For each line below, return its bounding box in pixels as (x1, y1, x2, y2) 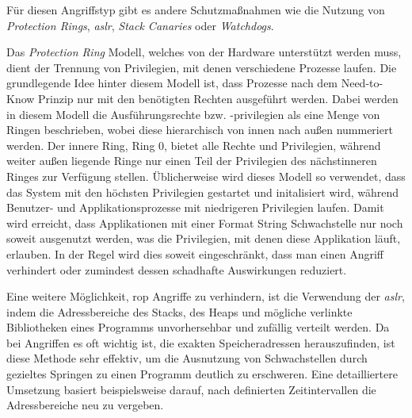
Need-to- (341, 75, 383, 91)
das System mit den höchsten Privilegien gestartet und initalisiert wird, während (6, 183, 399, 200)
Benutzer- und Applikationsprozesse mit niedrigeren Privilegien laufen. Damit (6, 199, 384, 216)
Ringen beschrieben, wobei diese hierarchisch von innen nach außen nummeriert (6, 121, 393, 138)
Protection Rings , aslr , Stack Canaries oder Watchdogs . (6, 17, 274, 33)
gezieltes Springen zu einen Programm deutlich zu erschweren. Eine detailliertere (6, 366, 398, 382)
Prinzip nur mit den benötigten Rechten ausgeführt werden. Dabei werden (38, 90, 399, 106)
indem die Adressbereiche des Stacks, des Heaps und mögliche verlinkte (6, 303, 353, 320)
